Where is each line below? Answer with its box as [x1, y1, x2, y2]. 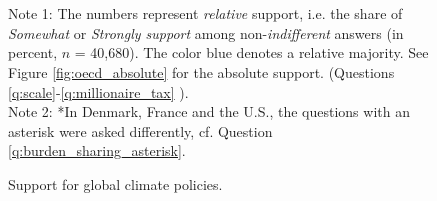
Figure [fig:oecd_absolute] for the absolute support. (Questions [8, 61, 395, 82]
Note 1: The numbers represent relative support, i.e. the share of [8, 3, 403, 24]
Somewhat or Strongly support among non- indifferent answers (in [8, 22, 404, 43]
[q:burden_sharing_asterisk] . [8, 140, 186, 161]
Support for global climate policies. [8, 173, 223, 194]
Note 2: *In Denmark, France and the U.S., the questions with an [8, 101, 410, 122]
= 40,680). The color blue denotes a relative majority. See [74, 42, 429, 63]
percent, [8, 42, 58, 63]
